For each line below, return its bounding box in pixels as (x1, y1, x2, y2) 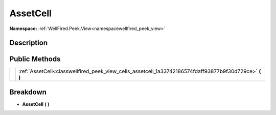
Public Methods (9, 55, 61, 64)
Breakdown (9, 88, 47, 96)
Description (9, 39, 48, 47)
